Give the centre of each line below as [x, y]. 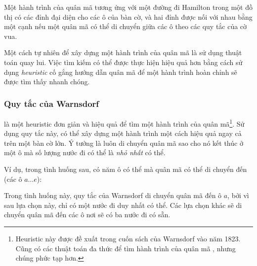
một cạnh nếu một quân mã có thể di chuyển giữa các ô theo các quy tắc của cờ [126, 26]
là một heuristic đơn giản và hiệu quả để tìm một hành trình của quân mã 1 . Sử [124, 123]
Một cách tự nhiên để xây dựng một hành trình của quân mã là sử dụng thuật [123, 52]
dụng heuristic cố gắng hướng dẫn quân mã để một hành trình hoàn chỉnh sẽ [121, 72]
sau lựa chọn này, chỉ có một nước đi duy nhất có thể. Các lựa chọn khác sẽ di [123, 205]
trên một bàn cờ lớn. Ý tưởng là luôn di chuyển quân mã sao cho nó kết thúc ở [124, 143]
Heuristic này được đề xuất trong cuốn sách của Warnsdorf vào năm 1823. [128, 238]
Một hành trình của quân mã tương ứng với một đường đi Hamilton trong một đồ [128, 7]
